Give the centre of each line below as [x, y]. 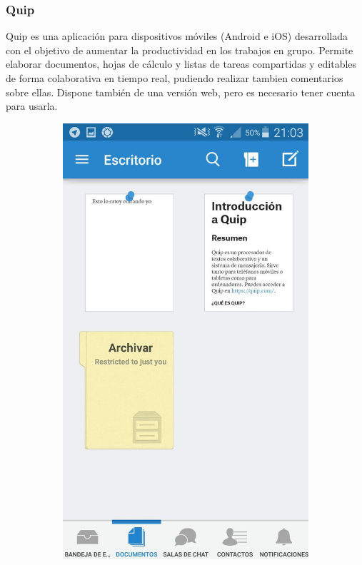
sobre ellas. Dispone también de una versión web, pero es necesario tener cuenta [181, 92]
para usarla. [32, 106]
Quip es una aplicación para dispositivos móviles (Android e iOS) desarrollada [177, 36]
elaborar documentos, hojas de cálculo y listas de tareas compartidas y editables [181, 64]
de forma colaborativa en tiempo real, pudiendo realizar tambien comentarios [175, 78]
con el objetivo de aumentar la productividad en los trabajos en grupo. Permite [180, 50]
